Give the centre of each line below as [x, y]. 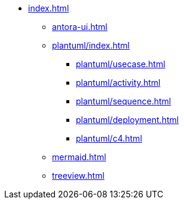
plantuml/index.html [91, 45]
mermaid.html [79, 157]
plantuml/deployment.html [128, 120]
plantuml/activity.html [118, 82]
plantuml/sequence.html [124, 101]
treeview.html [78, 175]
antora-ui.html [80, 27]
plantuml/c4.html [109, 138]
